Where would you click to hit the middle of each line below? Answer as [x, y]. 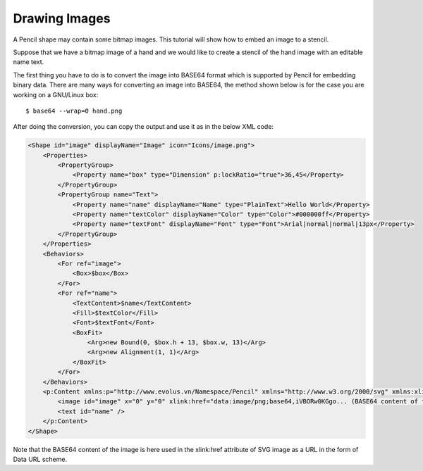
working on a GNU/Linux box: [56, 94]
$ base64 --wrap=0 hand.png [74, 111]
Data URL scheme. [40, 459]
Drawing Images [62, 18]
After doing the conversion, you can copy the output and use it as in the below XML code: [143, 127]
